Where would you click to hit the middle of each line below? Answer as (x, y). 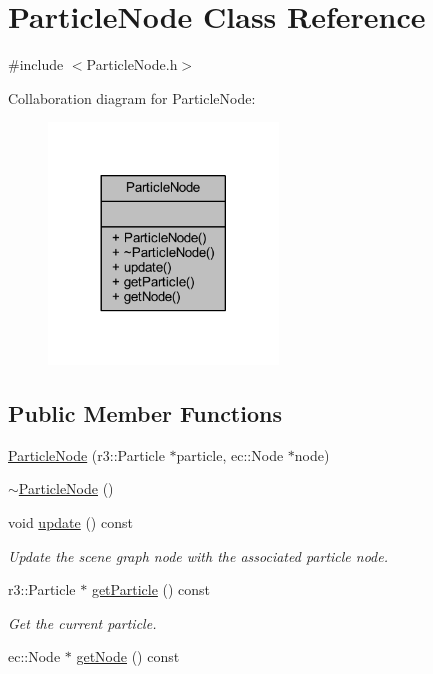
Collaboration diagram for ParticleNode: (132, 97)
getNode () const (128, 656)
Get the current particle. (82, 622)
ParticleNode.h (132, 64)
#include (36, 64)
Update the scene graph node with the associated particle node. (198, 555)
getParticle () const (151, 589)
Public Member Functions (145, 413)
